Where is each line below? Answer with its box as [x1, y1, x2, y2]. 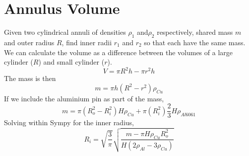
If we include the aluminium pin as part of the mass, [4, 93, 164, 103]
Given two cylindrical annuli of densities [4, 27, 126, 37]
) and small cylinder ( [38, 57, 105, 67]
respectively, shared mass [157, 27, 233, 37]
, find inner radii [62, 37, 112, 47]
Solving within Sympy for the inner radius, [4, 117, 134, 128]
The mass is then [4, 73, 56, 83]
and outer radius [4, 37, 55, 47]
